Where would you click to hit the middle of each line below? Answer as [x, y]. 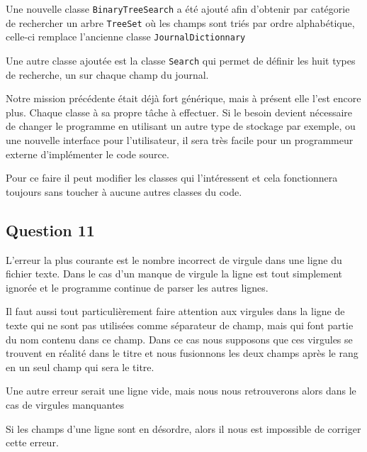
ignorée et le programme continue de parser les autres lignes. [137, 287]
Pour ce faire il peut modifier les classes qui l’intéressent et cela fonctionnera [172, 178]
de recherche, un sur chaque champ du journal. [107, 74]
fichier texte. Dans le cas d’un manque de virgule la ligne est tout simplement [174, 274]
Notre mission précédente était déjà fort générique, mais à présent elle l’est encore [183, 98]
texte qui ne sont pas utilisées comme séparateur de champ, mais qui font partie [180, 325]
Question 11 [50, 230]
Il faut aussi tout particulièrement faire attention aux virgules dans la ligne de [175, 311]
